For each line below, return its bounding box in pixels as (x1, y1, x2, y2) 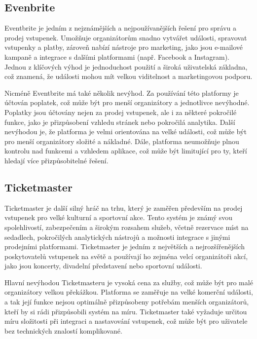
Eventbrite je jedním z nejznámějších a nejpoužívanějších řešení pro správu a (4, 23, 237, 33)
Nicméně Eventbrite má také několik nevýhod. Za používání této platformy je (4, 87, 239, 98)
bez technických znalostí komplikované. (4, 325, 122, 336)
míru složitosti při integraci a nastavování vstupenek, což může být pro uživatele (4, 316, 248, 326)
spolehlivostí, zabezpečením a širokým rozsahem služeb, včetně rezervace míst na (4, 222, 249, 232)
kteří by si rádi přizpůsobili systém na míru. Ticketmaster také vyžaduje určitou (4, 306, 247, 316)
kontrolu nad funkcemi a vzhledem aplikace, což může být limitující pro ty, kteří (4, 146, 247, 156)
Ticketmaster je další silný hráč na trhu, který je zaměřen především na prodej (4, 202, 243, 213)
